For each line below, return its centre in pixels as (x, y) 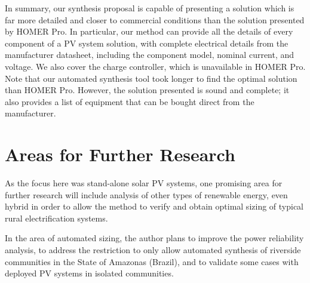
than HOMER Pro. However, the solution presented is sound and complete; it (147, 90)
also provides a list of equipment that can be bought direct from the (130, 101)
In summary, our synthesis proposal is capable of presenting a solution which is (150, 8)
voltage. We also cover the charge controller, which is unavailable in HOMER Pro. (155, 66)
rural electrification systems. (56, 218)
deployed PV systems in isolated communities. (89, 273)
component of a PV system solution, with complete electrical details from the (147, 43)
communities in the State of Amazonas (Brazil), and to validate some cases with (152, 261)
